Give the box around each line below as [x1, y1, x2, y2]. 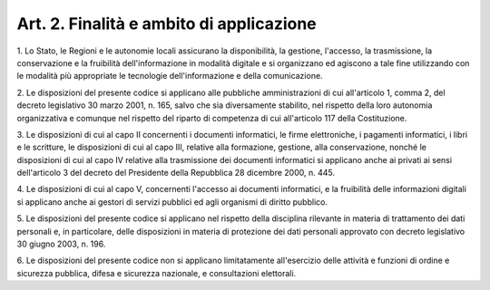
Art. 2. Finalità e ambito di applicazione [16, 14, 317, 34]
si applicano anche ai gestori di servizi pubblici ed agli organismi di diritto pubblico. [16, 196, 328, 208]
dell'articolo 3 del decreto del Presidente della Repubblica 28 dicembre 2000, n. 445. [16, 168, 336, 179]
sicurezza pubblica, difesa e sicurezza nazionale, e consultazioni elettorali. [16, 267, 297, 278]
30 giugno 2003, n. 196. [16, 238, 106, 249]
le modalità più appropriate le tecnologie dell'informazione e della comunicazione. [16, 71, 323, 82]
